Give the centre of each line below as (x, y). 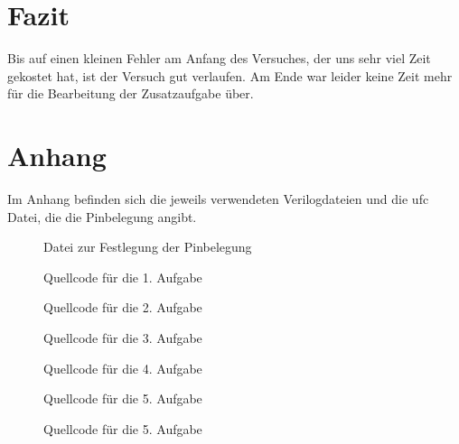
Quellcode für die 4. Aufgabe (123, 368)
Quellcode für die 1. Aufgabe (123, 277)
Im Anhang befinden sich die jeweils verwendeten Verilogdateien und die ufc (218, 199)
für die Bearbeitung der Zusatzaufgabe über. (131, 93)
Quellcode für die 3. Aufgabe (123, 338)
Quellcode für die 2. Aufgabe (123, 307)
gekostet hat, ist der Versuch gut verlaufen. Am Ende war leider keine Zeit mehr (230, 75)
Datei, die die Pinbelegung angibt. (102, 216)
